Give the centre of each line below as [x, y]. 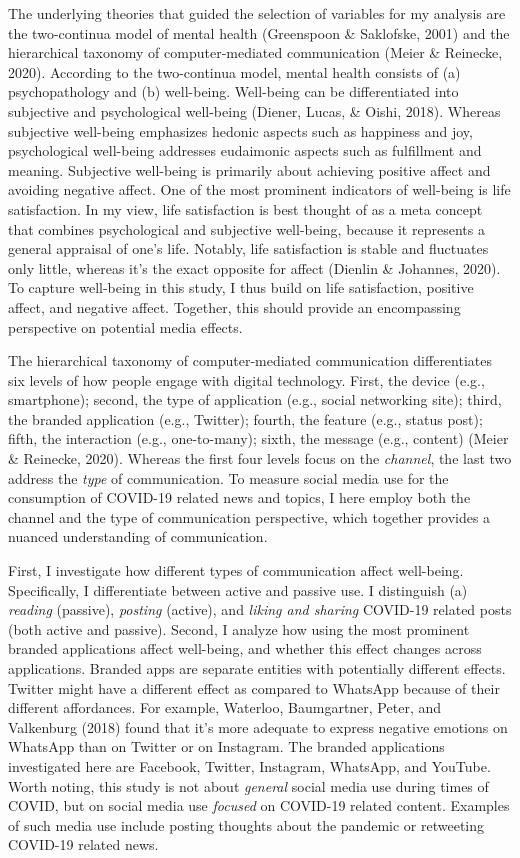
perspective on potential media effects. [125, 326]
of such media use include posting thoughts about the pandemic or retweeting [246, 824]
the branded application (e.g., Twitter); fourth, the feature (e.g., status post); [245, 418]
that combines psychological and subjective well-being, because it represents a [246, 228]
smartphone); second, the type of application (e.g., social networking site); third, [255, 399]
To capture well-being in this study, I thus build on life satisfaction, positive [241, 287]
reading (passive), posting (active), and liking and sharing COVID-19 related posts [260, 609]
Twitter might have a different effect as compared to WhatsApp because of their [254, 687]
